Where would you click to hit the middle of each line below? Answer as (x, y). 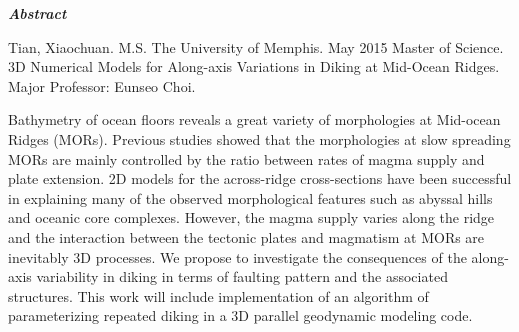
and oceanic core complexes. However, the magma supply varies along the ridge (251, 217)
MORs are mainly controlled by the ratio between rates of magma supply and (246, 158)
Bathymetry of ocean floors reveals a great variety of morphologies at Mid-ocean (254, 119)
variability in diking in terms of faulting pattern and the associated (242, 276)
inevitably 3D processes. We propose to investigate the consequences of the (237, 256)
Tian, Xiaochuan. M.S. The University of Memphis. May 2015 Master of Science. (256, 46)
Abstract (37, 13)
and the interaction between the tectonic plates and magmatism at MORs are (246, 236)
